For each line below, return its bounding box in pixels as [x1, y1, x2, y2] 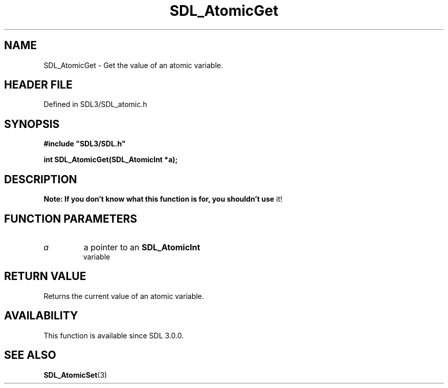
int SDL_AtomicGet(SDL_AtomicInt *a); [43, 155, 178, 164]
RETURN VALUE [4, 270, 86, 283]
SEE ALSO [4, 349, 56, 362]
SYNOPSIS [4, 117, 60, 131]
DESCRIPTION [4, 173, 77, 186]
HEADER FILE [4, 78, 73, 92]
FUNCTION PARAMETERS [4, 212, 137, 225]
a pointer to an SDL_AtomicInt [83, 242, 200, 252]
